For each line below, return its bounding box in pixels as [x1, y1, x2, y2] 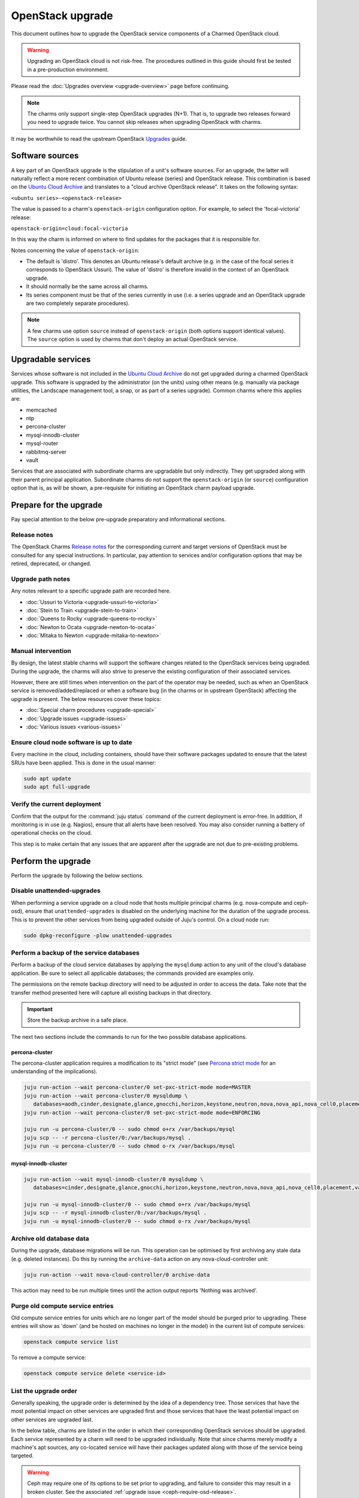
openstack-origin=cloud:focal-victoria [11, 225, 128, 232]
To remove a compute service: [11, 1354, 86, 1361]
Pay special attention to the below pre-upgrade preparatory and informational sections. [11, 516, 226, 523]
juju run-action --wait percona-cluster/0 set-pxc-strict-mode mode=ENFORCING [23, 1109, 260, 1116]
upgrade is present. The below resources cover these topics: [11, 695, 162, 702]
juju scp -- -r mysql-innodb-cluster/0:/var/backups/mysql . [23, 1209, 207, 1216]
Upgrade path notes [11, 575, 71, 583]
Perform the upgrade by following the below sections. [11, 872, 144, 879]
